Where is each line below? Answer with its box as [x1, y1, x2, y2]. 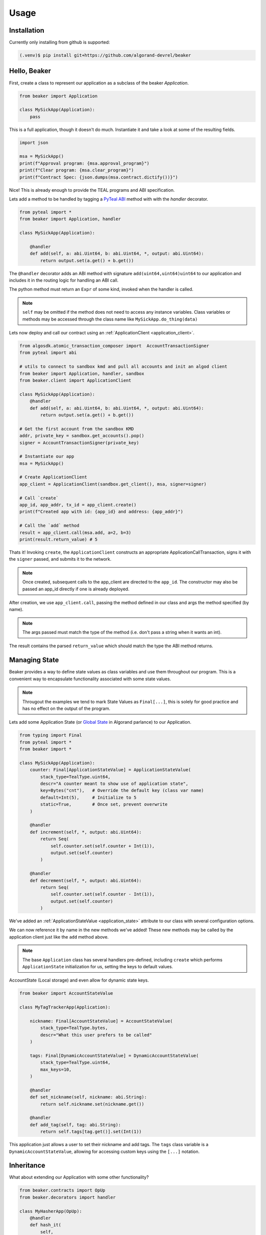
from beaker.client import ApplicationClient [19, 377, 132, 383]
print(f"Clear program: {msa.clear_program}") [19, 167, 134, 173]
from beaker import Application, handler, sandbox [19, 370, 145, 376]
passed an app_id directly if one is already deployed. [22, 586, 130, 592]
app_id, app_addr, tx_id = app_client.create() [19, 502, 136, 508]
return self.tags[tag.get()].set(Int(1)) [40, 1129, 142, 1135]
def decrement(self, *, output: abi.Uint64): [30, 877, 142, 883]
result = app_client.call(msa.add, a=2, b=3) [19, 530, 132, 535]
